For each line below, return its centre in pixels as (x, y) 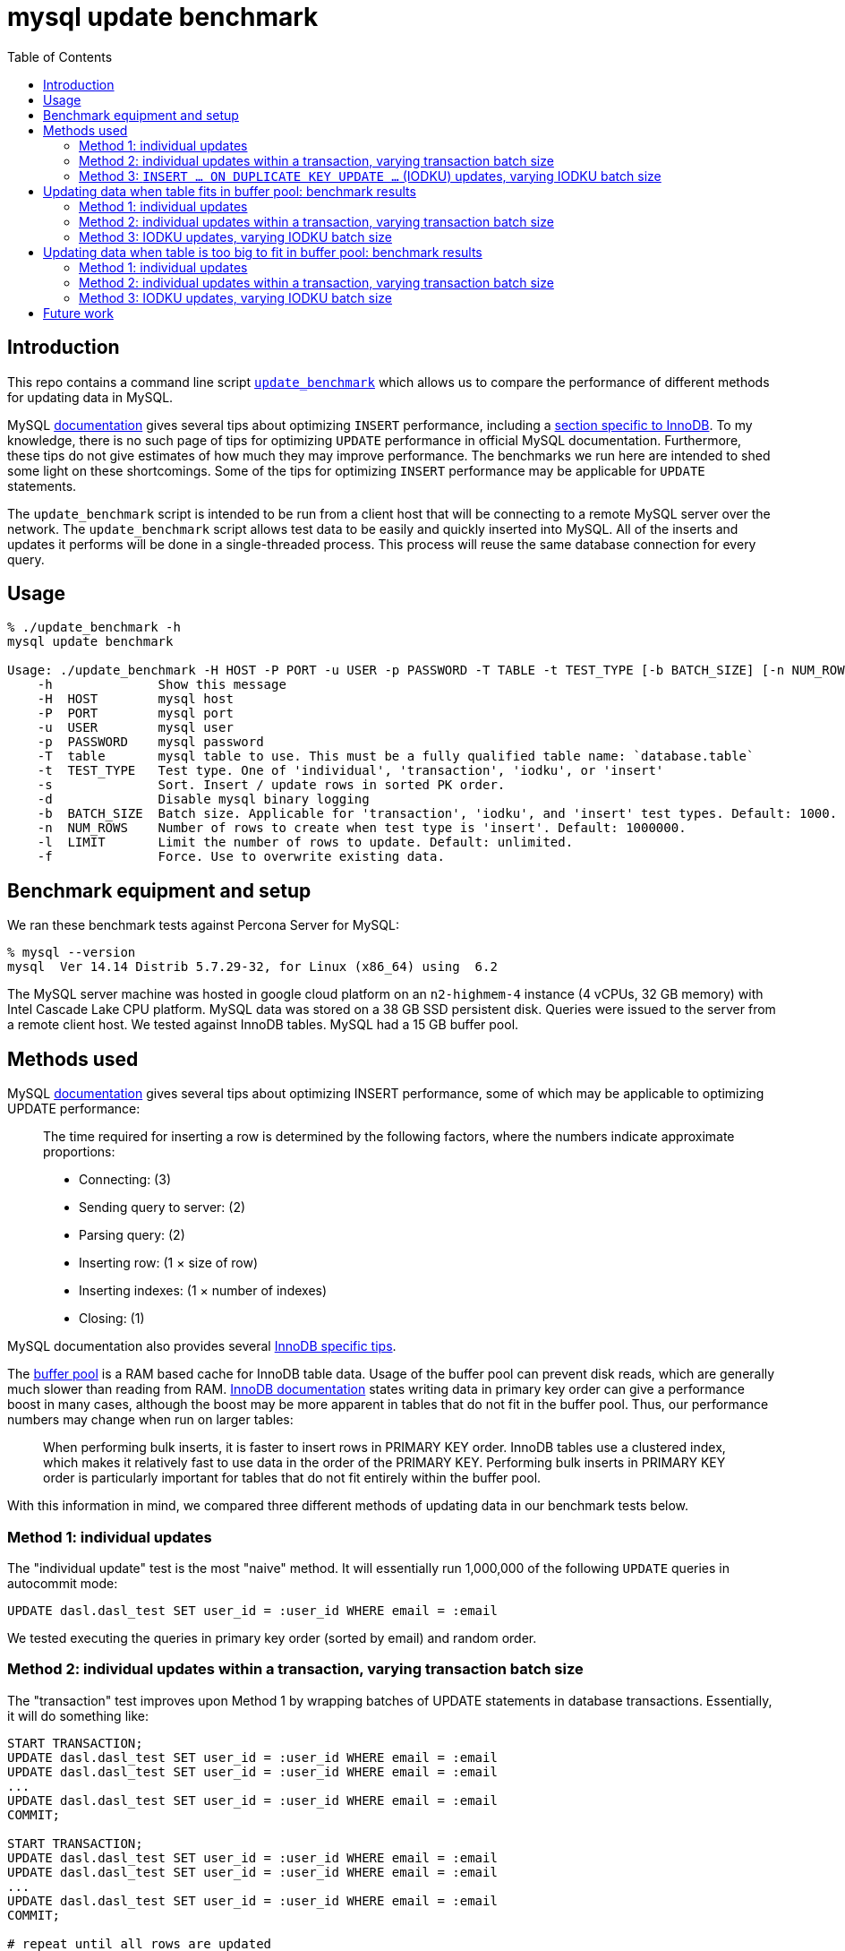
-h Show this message (162, 685)
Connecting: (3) (125, 1180)
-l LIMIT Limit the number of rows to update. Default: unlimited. (305, 842)
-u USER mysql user (135, 728)
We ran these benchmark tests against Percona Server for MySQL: (203, 925)
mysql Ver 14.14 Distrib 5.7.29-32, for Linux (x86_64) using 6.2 (252, 967)
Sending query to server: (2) (162, 1208)
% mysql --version (72, 953)
